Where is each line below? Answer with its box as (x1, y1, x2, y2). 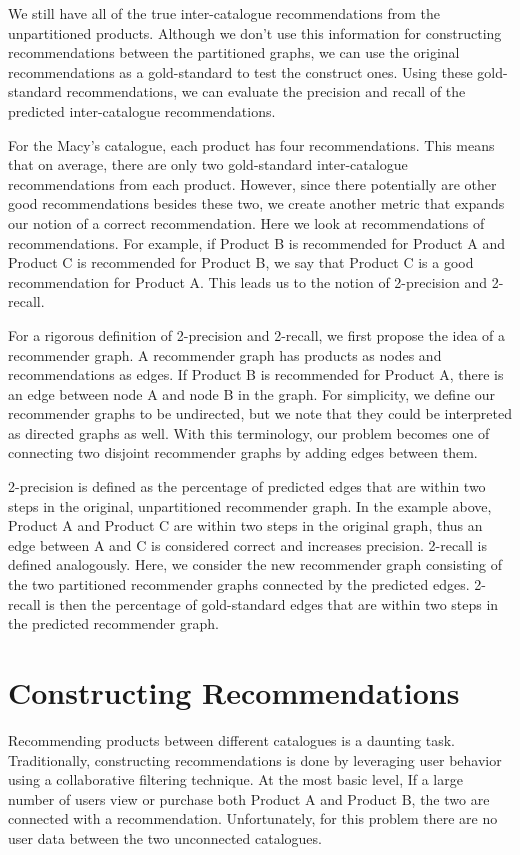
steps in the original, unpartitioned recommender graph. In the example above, (8, 495, 492, 516)
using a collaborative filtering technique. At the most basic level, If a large (8, 769, 463, 790)
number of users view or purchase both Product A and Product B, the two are (8, 788, 490, 809)
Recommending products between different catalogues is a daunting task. (8, 729, 456, 750)
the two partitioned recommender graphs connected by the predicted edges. (8, 574, 470, 595)
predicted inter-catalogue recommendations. (8, 100, 276, 121)
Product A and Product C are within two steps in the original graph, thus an (8, 515, 483, 536)
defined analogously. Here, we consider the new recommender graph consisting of (8, 554, 502, 575)
